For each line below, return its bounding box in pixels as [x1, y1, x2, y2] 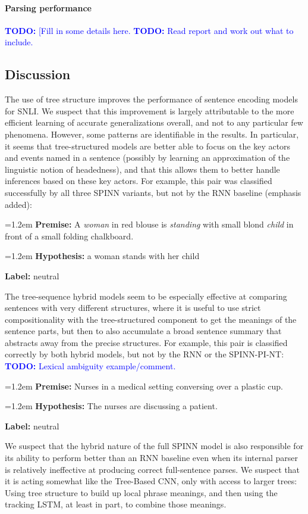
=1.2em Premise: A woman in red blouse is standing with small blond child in [5, 218, 294, 230]
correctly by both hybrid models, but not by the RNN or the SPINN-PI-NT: [5, 348, 284, 360]
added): [5, 198, 32, 210]
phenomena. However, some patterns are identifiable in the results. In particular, [5, 127, 299, 140]
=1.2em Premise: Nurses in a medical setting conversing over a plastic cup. [5, 379, 283, 392]
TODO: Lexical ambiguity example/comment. [5, 360, 176, 372]
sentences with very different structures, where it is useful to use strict [5, 301, 261, 314]
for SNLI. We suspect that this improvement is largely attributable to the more [5, 104, 294, 117]
